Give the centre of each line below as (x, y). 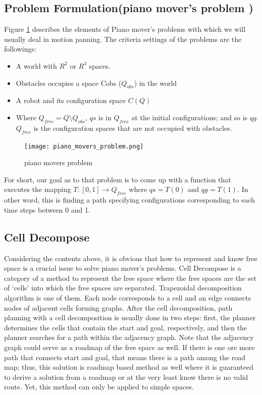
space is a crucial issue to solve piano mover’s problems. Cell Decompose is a (123, 268)
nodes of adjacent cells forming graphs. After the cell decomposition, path (118, 307)
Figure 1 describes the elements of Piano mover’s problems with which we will (125, 29)
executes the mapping (38, 189)
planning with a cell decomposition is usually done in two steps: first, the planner (130, 317)
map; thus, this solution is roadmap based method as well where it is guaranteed (129, 367)
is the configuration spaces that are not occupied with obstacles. (133, 128)
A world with (36, 65)
